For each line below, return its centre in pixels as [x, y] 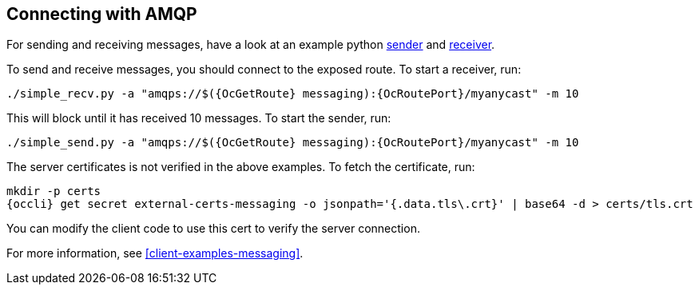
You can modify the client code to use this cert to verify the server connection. [213, 229]
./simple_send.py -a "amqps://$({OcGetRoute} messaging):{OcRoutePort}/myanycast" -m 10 [293, 143]
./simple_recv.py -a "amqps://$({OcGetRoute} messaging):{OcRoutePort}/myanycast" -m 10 [293, 94]
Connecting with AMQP [102, 14]
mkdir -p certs [54, 191]
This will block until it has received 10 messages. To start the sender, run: [199, 118]
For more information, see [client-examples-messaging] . [155, 253]
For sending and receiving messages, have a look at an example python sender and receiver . [251, 45]
